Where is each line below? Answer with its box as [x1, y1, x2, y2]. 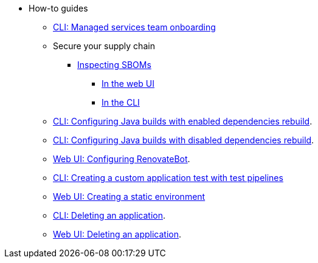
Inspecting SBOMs [77, 60, 151, 70]
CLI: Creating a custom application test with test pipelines [53, 172, 283, 183]
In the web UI [102, 78, 154, 89]
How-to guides [29, 3, 88, 13]
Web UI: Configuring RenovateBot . [53, 154, 190, 164]
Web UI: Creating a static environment [53, 191, 206, 202]
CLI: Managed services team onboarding [53, 22, 216, 32]
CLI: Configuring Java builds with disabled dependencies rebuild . [53, 135, 314, 145]
